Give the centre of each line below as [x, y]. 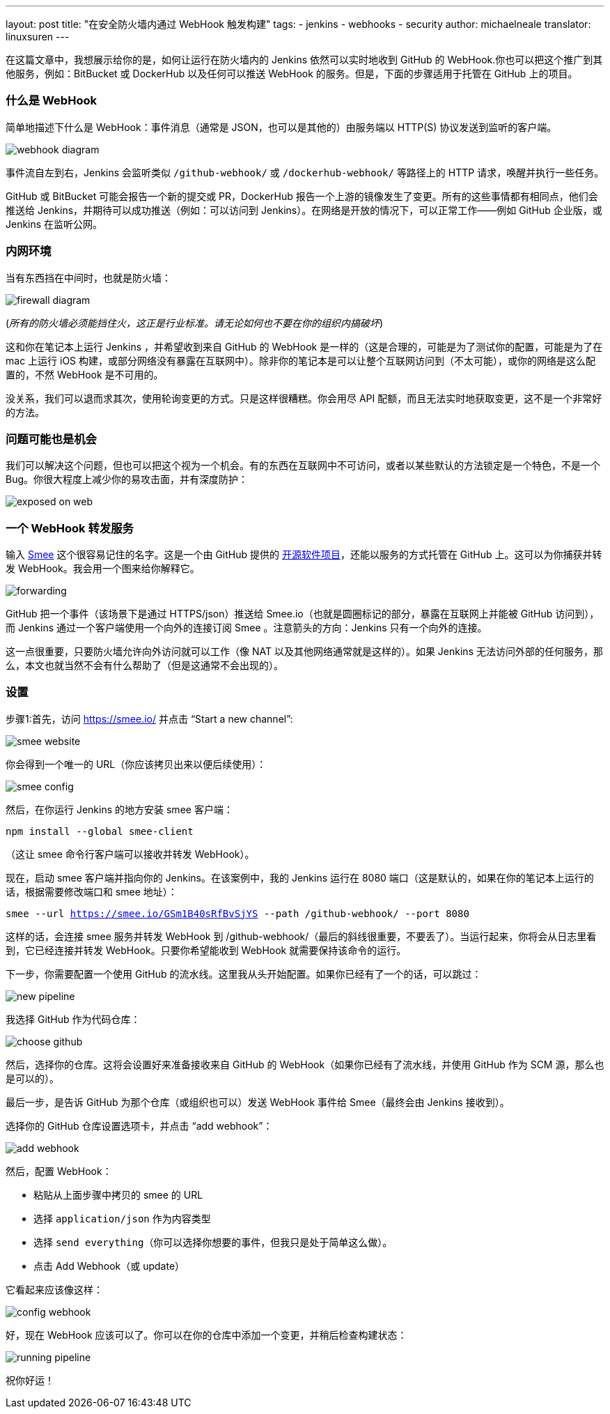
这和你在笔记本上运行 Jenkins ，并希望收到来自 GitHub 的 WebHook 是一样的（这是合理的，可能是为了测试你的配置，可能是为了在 [304, 346]
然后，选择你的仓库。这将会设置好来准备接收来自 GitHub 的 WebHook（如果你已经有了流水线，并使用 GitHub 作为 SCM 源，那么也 [305, 1064]
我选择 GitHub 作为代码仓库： [73, 1019]
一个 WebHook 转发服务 [70, 528]
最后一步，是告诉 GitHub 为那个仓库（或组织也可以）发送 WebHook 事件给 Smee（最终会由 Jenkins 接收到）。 [258, 1102]
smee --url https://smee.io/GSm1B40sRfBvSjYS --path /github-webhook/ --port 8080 [237, 913]
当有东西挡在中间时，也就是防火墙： [88, 277]
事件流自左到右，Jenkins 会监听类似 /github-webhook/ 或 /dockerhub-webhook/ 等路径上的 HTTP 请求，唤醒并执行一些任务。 [305, 172]
